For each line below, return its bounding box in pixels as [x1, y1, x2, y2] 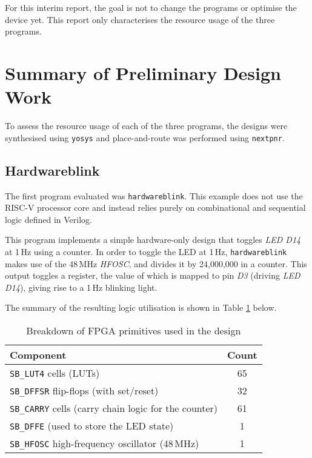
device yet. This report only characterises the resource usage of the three [5, 13, 275, 25]
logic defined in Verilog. [5, 213, 92, 225]
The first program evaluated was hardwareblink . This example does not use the [5, 189, 303, 202]
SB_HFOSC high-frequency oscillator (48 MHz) [10, 436, 199, 451]
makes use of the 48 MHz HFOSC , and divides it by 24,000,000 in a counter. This [5, 257, 307, 270]
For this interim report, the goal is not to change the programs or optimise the [5, 1, 297, 13]
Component [10, 348, 67, 362]
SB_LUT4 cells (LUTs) [10, 366, 100, 380]
